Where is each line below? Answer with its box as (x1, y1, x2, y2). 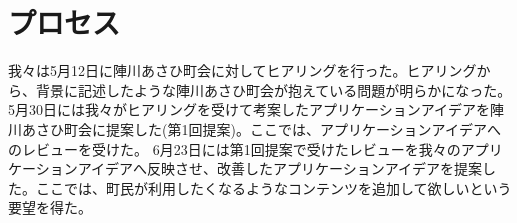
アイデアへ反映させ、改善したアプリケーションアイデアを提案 (77, 158, 483, 179)
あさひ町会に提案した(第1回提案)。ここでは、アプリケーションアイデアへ (21, 118, 501, 139)
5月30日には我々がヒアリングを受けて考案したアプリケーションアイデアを (8, 99, 491, 120)
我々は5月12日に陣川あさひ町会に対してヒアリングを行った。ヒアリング (8, 60, 477, 81)
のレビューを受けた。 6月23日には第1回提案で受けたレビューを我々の (8, 138, 461, 159)
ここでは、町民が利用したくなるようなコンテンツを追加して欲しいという (35, 177, 512, 198)
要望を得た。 (8, 197, 92, 218)
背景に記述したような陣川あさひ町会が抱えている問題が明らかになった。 (35, 79, 512, 100)
